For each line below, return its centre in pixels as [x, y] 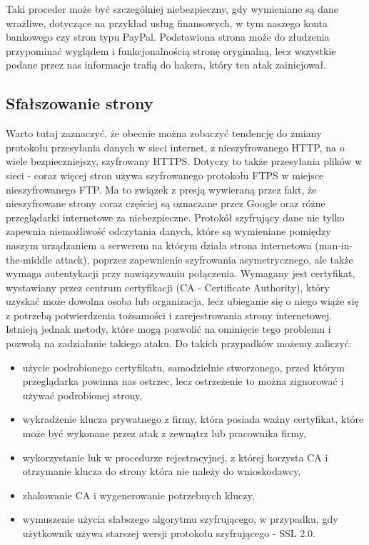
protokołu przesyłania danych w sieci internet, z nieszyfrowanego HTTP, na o [175, 147]
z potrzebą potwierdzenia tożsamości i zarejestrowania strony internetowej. [169, 315]
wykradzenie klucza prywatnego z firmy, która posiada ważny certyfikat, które [193, 419]
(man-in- [334, 245]
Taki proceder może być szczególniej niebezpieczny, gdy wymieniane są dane [172, 9]
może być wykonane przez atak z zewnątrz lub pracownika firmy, [164, 433]
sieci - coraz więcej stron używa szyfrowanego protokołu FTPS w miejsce [165, 175]
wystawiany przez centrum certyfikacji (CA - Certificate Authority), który [168, 287]
